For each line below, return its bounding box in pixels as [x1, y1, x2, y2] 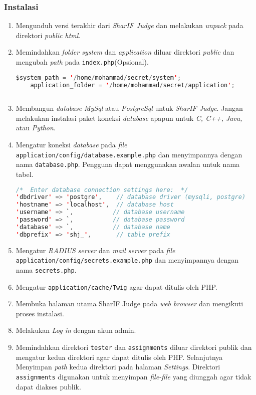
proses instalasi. [16, 308, 64, 318]
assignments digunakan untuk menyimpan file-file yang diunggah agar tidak [16, 371, 251, 381]
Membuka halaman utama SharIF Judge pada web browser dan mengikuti [16, 298, 243, 309]
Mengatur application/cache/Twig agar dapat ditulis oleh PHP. [16, 281, 217, 292]
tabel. [16, 168, 34, 179]
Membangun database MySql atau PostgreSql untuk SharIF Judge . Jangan [16, 103, 243, 113]
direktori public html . [16, 30, 81, 40]
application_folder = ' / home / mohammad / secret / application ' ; [30, 81, 235, 89]
